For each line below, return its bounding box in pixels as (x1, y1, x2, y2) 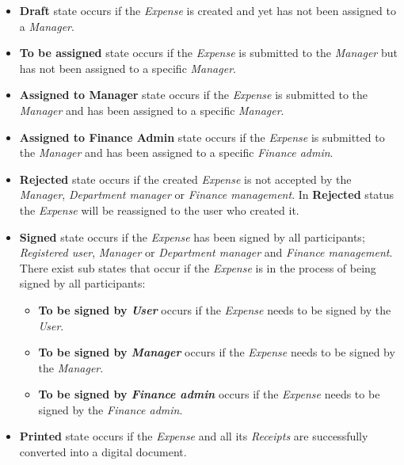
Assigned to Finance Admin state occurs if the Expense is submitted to (19, 128, 385, 145)
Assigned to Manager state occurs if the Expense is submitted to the (19, 86, 368, 103)
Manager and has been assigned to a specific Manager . (19, 101, 284, 118)
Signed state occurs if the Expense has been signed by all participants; (19, 228, 365, 245)
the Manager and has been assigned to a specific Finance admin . (19, 144, 333, 161)
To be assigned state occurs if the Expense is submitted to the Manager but (19, 44, 398, 61)
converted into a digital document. (19, 444, 187, 460)
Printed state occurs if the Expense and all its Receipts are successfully (19, 428, 368, 444)
